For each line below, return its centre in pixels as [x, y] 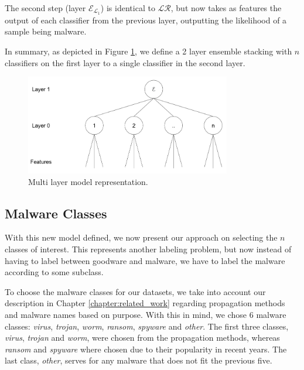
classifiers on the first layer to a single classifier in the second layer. [125, 62]
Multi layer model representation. [88, 181]
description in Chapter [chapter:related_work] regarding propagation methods [145, 303]
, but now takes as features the [226, 8]
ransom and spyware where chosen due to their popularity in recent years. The [146, 349]
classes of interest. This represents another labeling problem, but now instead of [148, 249]
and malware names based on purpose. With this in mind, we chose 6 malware [146, 315]
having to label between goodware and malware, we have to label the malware [145, 260]
